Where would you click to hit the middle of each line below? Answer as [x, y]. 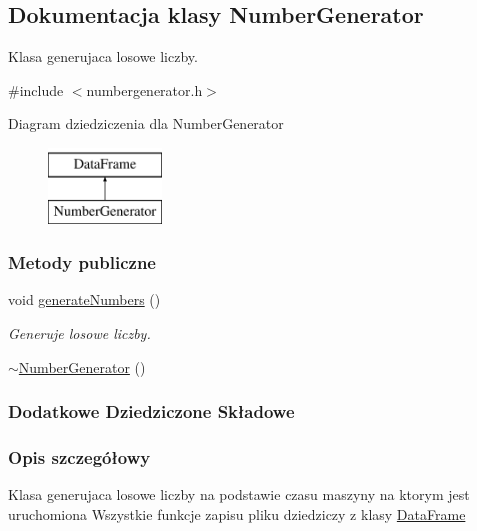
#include [36, 89]
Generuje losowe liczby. [79, 332]
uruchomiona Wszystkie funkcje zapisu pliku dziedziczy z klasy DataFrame [237, 513]
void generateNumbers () [84, 299]
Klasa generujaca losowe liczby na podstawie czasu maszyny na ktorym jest [239, 494]
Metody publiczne [82, 262]
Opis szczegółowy [79, 456]
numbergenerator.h [144, 89]
